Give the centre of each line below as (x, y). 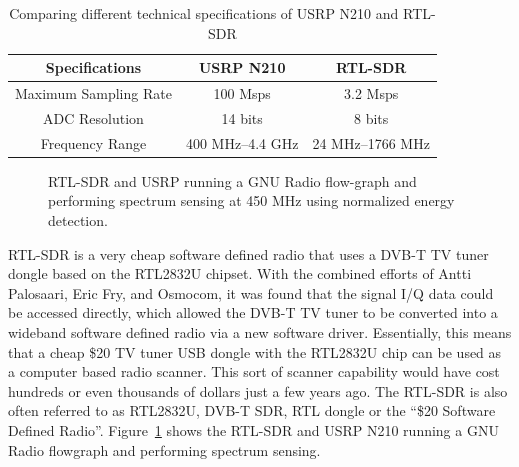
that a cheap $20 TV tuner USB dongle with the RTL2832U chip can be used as (255, 351)
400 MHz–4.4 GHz (242, 142)
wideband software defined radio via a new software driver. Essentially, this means (260, 331)
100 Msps (242, 93)
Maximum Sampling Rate (93, 93)
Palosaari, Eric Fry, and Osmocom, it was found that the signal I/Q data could (251, 292)
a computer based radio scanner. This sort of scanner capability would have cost (254, 371)
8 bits (371, 117)
